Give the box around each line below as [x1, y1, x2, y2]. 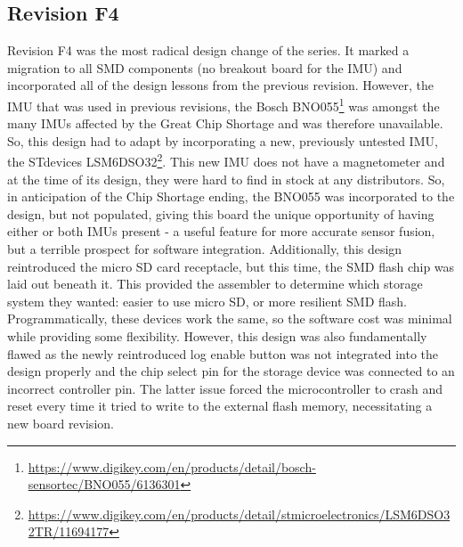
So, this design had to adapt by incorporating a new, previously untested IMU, [7, 131, 438, 150]
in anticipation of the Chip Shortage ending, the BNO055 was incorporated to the [7, 187, 455, 206]
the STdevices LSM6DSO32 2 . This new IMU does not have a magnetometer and [7, 150, 445, 171]
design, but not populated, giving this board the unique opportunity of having [7, 204, 435, 223]
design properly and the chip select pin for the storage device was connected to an [7, 362, 455, 380]
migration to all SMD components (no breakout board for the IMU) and [7, 58, 402, 77]
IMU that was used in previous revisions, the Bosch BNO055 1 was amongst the [7, 94, 440, 115]
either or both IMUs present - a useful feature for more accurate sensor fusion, [7, 222, 435, 241]
